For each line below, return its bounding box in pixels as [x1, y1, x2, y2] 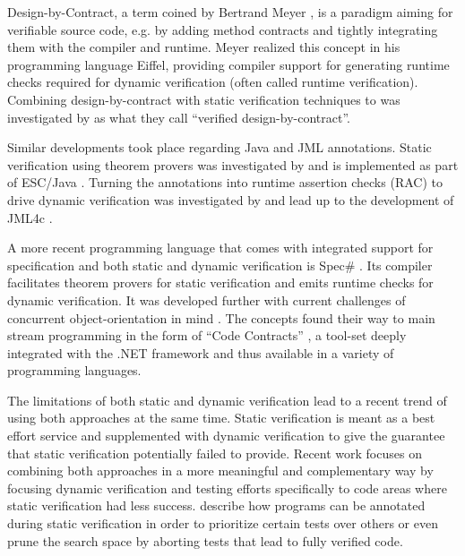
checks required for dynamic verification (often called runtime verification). [7, 73, 418, 91]
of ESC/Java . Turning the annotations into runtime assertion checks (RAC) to [7, 173, 443, 192]
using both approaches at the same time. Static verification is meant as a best [7, 408, 435, 427]
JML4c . [7, 208, 53, 227]
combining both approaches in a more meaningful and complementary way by [7, 461, 434, 480]
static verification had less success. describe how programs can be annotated [7, 496, 426, 515]
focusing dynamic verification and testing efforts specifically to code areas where [7, 478, 447, 497]
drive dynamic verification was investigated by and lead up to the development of [7, 190, 454, 209]
